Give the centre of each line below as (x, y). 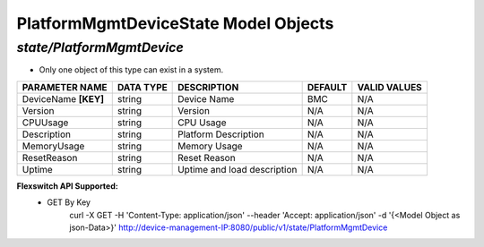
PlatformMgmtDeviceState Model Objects (175, 23)
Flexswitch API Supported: (67, 186)
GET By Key (69, 202)
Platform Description (221, 134)
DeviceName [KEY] (63, 98)
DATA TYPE (142, 87)
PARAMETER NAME (65, 87)
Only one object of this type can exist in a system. (131, 70)
